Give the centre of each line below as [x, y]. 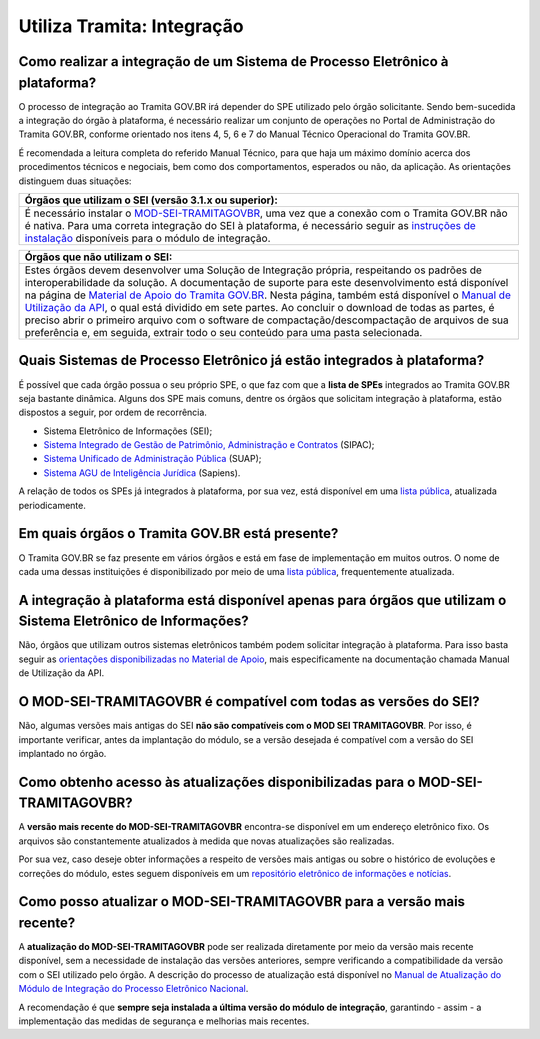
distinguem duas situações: [75, 181]
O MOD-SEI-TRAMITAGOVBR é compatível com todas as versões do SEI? [249, 701]
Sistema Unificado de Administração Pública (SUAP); [152, 459]
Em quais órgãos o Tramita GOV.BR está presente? [178, 533]
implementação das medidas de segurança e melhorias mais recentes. [164, 1021]
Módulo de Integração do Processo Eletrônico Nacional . [133, 989]
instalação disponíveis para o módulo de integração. [147, 238]
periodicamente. [52, 505]
